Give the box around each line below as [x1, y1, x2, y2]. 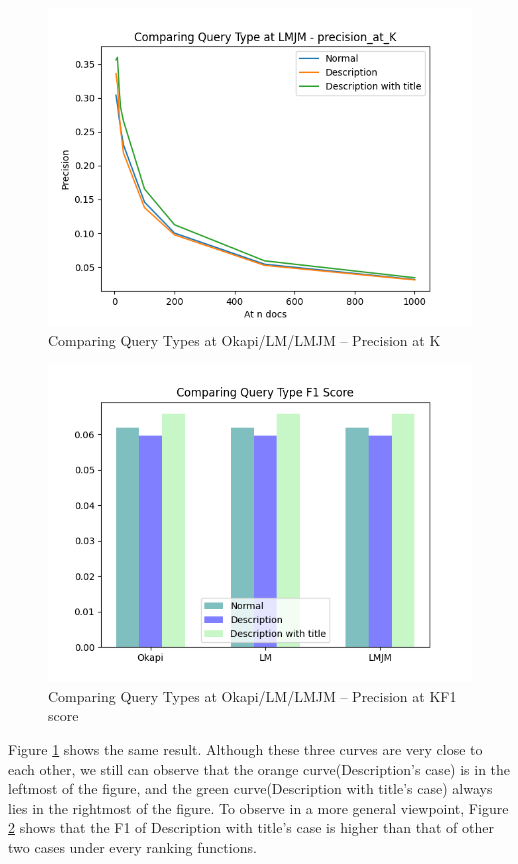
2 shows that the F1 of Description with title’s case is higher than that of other [8, 817, 494, 838]
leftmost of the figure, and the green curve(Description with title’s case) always [8, 778, 493, 799]
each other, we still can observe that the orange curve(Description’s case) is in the [8, 758, 511, 779]
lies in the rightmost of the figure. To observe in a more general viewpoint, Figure [8, 797, 509, 818]
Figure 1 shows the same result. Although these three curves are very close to [8, 738, 483, 759]
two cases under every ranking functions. [8, 836, 257, 857]
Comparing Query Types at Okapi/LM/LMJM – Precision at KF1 [48, 685, 457, 706]
